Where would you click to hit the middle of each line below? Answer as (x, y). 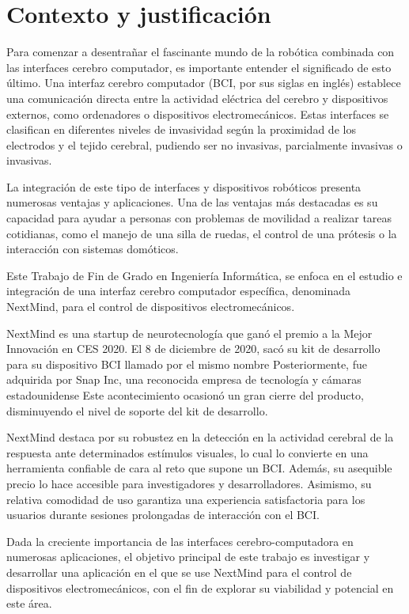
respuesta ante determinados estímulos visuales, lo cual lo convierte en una (187, 452)
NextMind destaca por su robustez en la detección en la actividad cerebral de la (200, 437)
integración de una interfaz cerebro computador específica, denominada (179, 291)
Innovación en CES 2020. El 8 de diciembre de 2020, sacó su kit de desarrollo (193, 349)
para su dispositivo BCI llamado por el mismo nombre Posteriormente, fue (187, 364)
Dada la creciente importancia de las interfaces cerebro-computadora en (180, 541)
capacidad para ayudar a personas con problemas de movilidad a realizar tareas (199, 218)
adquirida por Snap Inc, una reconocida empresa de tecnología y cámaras (184, 379)
